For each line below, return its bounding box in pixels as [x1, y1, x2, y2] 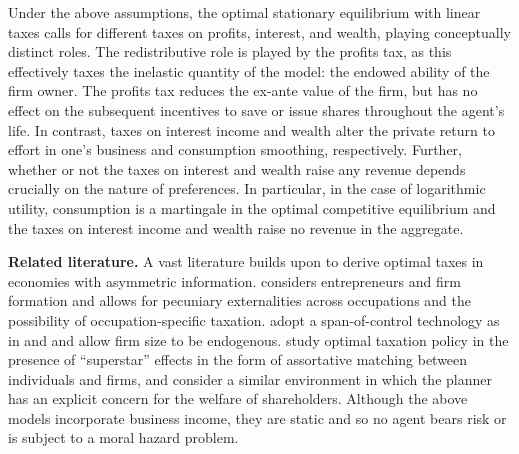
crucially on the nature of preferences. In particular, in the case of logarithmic [8, 178, 486, 199]
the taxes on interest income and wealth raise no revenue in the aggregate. [8, 217, 464, 238]
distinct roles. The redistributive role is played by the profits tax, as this [8, 41, 452, 62]
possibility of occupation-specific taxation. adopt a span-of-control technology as [8, 309, 500, 330]
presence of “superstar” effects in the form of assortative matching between [8, 349, 468, 370]
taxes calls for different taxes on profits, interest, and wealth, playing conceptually [8, 21, 511, 42]
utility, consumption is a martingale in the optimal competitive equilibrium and [8, 197, 496, 218]
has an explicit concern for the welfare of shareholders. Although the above [8, 388, 468, 409]
